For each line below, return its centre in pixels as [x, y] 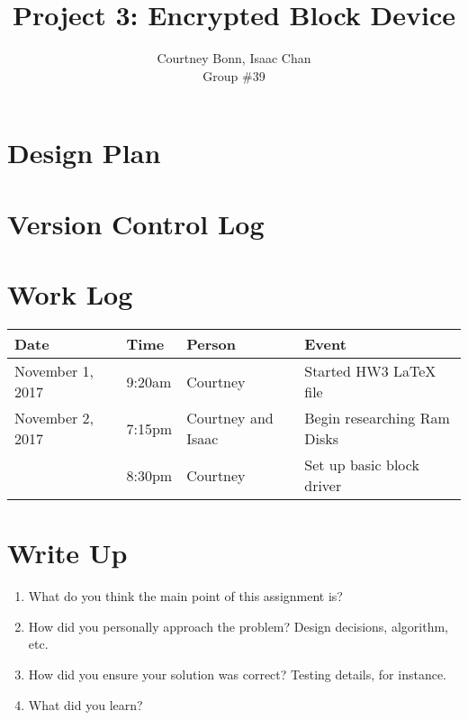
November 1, [54, 371]
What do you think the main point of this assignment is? [185, 596]
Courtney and [230, 418]
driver [323, 485]
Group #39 [234, 75]
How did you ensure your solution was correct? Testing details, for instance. [237, 674]
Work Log [70, 294]
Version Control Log [136, 223]
